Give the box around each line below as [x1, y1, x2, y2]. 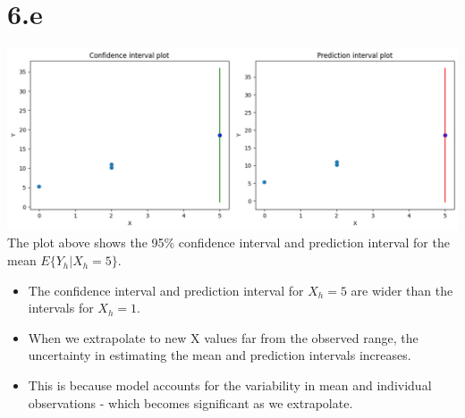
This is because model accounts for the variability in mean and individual [28, 376, 432, 395]
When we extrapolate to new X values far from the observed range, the [28, 328, 418, 347]
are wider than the [351, 280, 453, 299]
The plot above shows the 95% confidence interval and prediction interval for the [7, 233, 450, 252]
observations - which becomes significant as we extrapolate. [28, 393, 353, 412]
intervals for [28, 298, 94, 317]
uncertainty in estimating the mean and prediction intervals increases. [28, 346, 411, 364]
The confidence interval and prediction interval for [28, 280, 304, 299]
